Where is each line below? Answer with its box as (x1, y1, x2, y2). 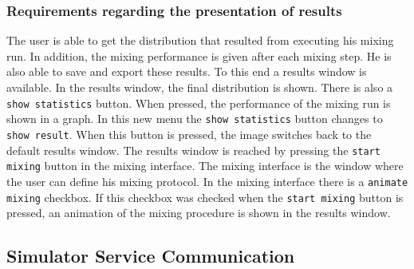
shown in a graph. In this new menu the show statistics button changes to (6, 110, 383, 127)
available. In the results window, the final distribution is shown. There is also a (6, 79, 393, 95)
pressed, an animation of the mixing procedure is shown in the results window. (6, 204, 391, 221)
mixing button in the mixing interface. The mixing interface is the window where (6, 157, 404, 174)
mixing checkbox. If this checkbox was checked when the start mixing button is (6, 188, 404, 205)
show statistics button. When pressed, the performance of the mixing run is (6, 94, 391, 111)
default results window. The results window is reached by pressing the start (6, 141, 380, 158)
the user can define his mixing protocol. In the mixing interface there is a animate (6, 172, 408, 189)
